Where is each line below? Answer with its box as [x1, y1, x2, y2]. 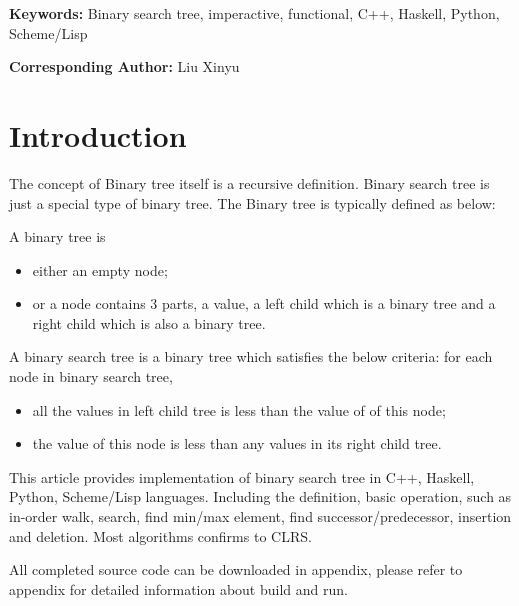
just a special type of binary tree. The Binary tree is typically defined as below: [9, 192, 496, 213]
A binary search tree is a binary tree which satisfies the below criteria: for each [9, 346, 493, 367]
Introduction [9, 114, 187, 155]
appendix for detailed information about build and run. [9, 578, 348, 599]
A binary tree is [9, 226, 106, 247]
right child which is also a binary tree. [32, 312, 266, 333]
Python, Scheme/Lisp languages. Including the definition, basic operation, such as [9, 486, 512, 507]
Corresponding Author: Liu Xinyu [9, 56, 240, 77]
